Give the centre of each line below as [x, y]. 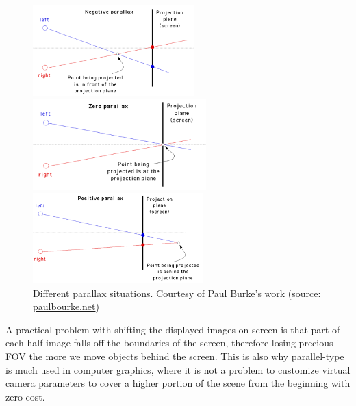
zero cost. [25, 396]
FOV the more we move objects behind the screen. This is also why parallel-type [175, 356]
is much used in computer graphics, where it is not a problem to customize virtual [178, 369]
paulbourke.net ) [66, 306]
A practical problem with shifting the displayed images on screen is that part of [173, 329]
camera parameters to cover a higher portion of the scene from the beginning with [178, 383]
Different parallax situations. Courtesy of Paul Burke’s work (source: [177, 293]
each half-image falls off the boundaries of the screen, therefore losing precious [169, 343]
